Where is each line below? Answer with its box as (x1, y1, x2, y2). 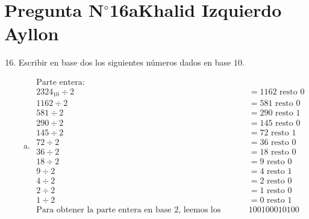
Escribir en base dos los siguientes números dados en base (18, 56, 231, 69)
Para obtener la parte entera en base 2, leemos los (36, 205, 221, 214)
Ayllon (4, 21, 59, 46)
